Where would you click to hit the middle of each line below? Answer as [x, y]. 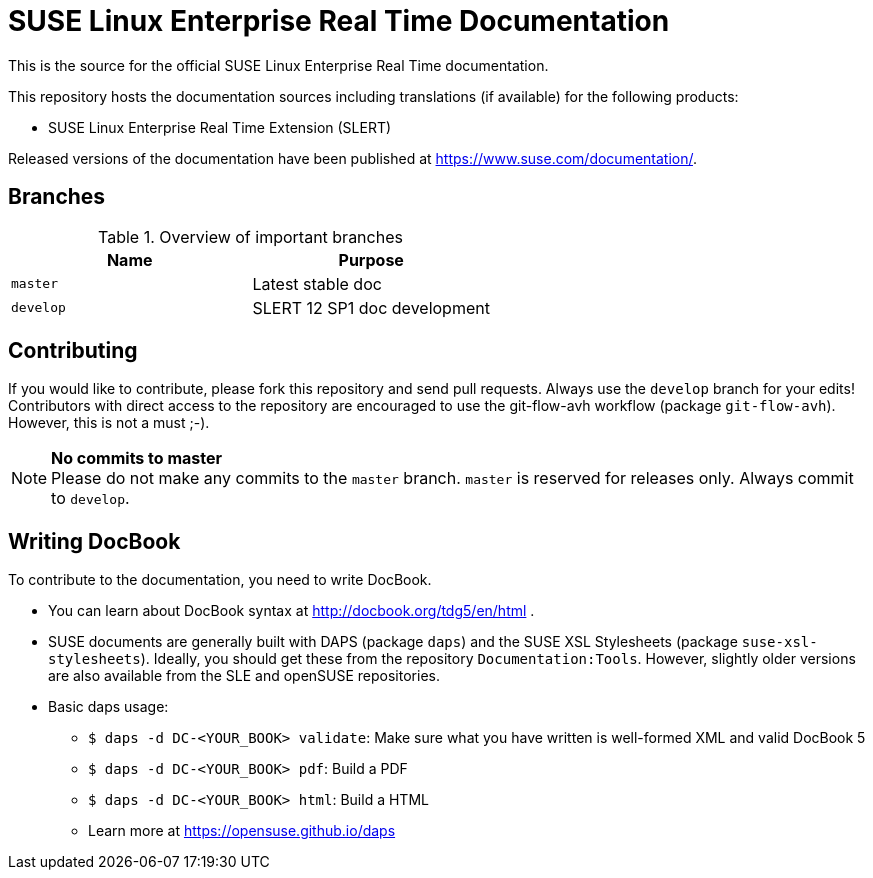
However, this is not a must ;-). [109, 423]
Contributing [73, 351]
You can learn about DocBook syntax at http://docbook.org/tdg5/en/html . [291, 611]
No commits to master [137, 458]
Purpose [371, 259]
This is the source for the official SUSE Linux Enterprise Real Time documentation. [278, 65]
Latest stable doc [317, 283]
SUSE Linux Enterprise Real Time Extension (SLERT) [220, 127]
